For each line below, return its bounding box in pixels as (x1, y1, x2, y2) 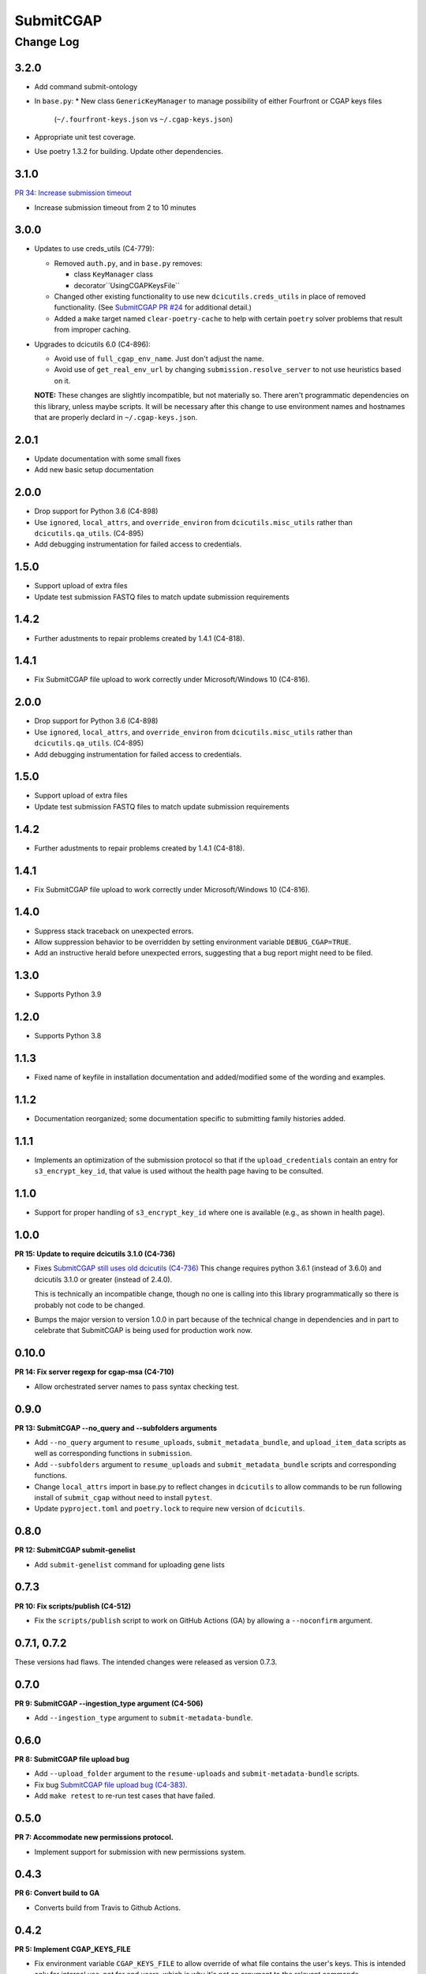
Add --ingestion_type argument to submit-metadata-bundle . (34, 1713, 253, 1723)
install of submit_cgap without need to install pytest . (34, 1492, 213, 1502)
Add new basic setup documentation (34, 465, 154, 475)
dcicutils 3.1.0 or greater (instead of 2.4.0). (34, 1274, 173, 1284)
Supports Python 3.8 (34, 1031, 102, 1041)
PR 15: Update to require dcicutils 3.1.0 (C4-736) (14, 1249, 176, 1259)
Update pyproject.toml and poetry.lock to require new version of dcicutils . (34, 1504, 305, 1514)
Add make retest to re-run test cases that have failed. (34, 1791, 216, 1800)
